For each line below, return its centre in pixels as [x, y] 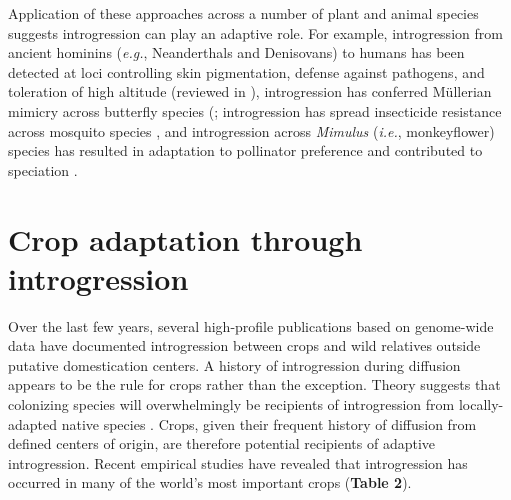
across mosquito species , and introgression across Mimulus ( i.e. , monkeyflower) [251, 130]
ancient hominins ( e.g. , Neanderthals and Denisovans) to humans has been [236, 52]
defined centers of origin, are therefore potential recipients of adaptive [222, 443]
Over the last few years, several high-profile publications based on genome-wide [251, 325]
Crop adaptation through [185, 238]
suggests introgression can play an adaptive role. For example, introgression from [255, 32]
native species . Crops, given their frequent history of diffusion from [269, 423]
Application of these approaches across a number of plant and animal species [243, 13]
